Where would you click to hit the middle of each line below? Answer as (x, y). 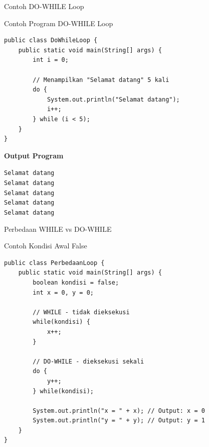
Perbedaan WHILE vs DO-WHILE (58, 229)
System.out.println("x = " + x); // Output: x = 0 (119, 411)
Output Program (34, 155)
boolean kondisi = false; (76, 282)
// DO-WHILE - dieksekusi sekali (88, 361)
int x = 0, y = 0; (63, 292)
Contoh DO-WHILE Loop (44, 6)
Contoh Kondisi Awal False (46, 246)
